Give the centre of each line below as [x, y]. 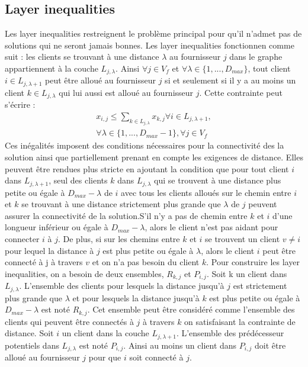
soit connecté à [156, 357]
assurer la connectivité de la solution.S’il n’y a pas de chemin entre [126, 215]
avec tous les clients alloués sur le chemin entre [206, 192]
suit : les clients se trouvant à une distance [82, 57]
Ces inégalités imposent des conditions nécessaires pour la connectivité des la [145, 145]
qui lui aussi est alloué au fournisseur [126, 92]
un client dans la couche [105, 333]
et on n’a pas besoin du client [146, 262]
